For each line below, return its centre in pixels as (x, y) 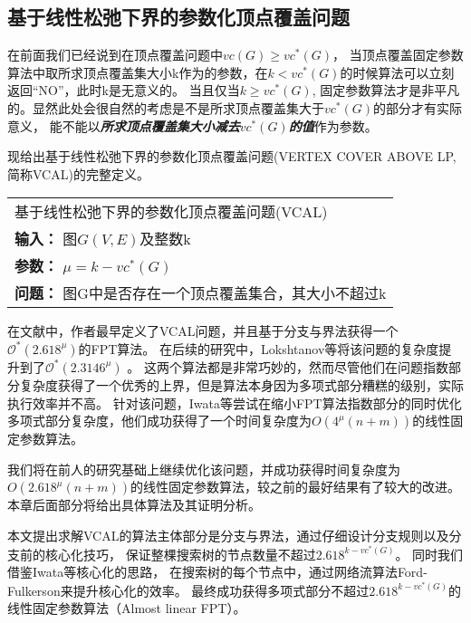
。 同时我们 (429, 554)
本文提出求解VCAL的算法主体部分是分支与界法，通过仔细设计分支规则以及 (228, 535)
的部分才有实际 (418, 107)
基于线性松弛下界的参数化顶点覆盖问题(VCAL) (171, 212)
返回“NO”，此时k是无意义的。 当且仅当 (124, 90)
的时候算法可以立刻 (397, 72)
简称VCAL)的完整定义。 (78, 173)
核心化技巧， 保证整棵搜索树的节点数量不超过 (180, 554)
